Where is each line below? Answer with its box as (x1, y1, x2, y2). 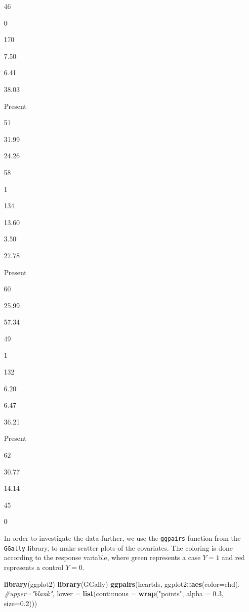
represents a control (4, 562, 64, 572)
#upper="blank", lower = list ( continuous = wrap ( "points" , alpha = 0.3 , (4, 588, 224, 599)
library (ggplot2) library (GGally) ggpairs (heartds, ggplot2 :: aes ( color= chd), (4, 578, 240, 589)
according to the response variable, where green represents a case (4, 552, 201, 563)
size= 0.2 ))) (4, 598, 37, 608)
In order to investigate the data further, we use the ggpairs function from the (4, 533, 241, 543)
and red (221, 552, 245, 563)
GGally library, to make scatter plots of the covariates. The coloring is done (4, 542, 233, 553)
